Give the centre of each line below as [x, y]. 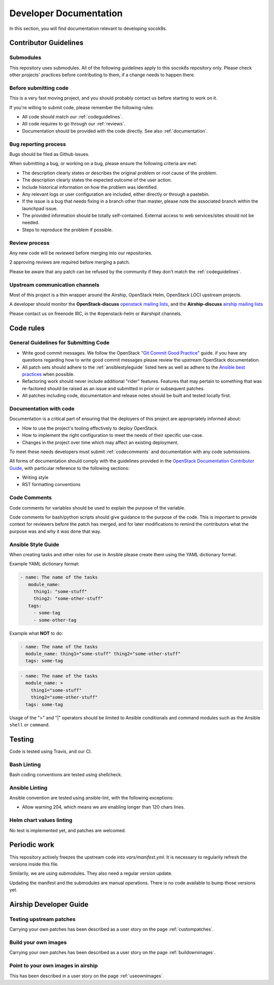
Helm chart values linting [41, 820]
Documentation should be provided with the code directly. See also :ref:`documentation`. [115, 131]
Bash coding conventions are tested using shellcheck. [66, 774]
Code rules [27, 328]
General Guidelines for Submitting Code [60, 343]
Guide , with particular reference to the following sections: [70, 468]
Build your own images [38, 942]
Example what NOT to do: [36, 633]
